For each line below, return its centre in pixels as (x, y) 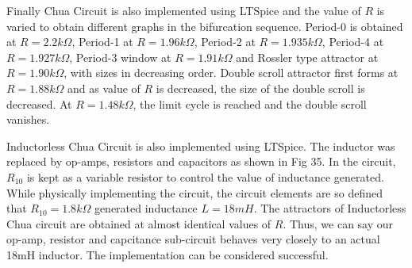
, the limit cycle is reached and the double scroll (250, 103)
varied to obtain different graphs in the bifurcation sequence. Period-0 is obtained (205, 26)
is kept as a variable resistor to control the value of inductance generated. (205, 176)
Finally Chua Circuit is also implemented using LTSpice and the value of (184, 10)
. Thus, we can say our (338, 223)
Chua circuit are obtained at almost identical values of (139, 223)
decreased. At (39, 103)
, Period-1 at (102, 42)
